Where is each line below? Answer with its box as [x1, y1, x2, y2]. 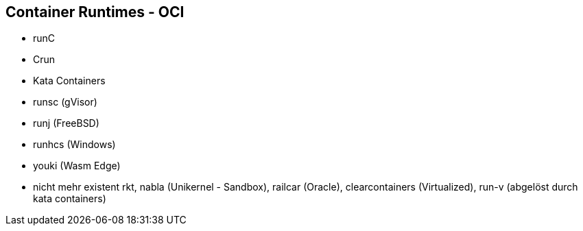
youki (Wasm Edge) [33, 160, 121, 172]
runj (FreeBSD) [33, 117, 99, 130]
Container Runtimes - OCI [5, 3, 185, 21]
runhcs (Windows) [33, 138, 116, 151]
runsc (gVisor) [33, 96, 97, 108]
